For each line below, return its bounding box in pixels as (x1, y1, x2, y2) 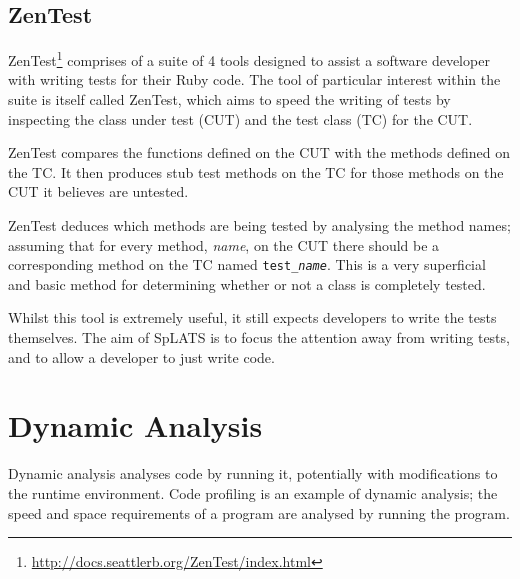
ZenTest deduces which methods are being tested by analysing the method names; (8, 215, 511, 236)
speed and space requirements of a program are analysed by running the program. (8, 502, 510, 523)
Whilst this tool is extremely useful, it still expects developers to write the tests (8, 307, 497, 328)
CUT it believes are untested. (8, 181, 189, 202)
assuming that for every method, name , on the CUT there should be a (8, 234, 440, 255)
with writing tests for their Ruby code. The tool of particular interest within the (8, 69, 501, 90)
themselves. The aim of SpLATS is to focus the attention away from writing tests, (8, 327, 510, 348)
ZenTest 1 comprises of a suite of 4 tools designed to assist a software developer (8, 47, 490, 70)
